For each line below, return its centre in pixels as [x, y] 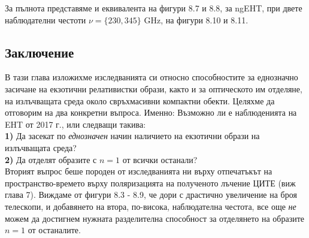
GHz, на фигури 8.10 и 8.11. [196, 19]
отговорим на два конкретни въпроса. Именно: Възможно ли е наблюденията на [151, 112]
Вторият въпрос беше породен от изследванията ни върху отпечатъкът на [139, 171]
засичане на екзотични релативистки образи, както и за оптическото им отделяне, [154, 88]
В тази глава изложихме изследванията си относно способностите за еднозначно [152, 77]
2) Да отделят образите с [51, 159]
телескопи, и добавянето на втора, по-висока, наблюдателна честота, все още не [151, 206]
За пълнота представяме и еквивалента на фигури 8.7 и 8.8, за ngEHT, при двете [154, 8]
